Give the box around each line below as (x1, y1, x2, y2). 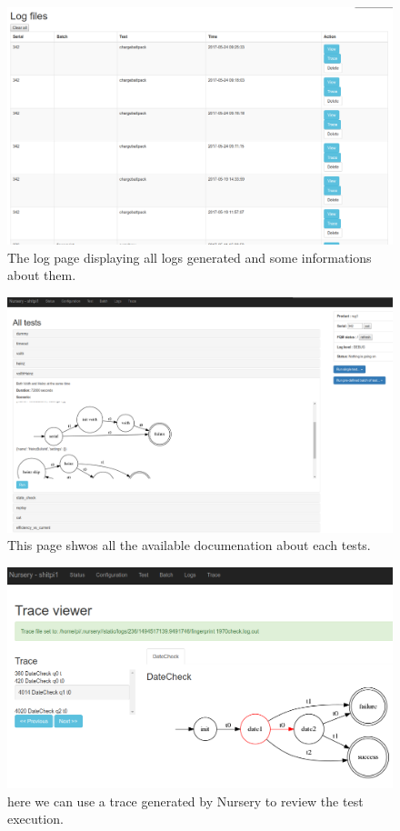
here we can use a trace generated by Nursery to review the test (7, 791, 364, 810)
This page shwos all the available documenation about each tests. (7, 536, 371, 555)
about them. (7, 265, 76, 285)
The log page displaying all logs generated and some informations (7, 247, 372, 266)
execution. (7, 809, 64, 828)
